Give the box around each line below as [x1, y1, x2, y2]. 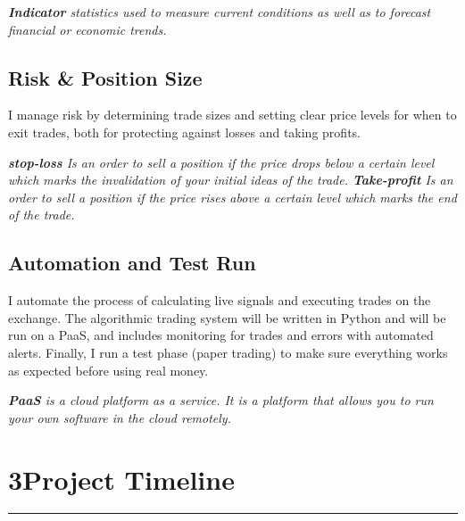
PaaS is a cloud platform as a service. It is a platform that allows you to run [8, 391, 434, 409]
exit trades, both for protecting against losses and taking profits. [8, 122, 361, 141]
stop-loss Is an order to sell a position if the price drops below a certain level [8, 153, 435, 171]
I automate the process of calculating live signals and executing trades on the [8, 291, 431, 310]
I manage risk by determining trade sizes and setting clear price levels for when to [8, 105, 457, 124]
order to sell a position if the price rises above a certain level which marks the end [8, 187, 457, 206]
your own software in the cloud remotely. [8, 408, 231, 426]
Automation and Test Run [8, 249, 256, 277]
